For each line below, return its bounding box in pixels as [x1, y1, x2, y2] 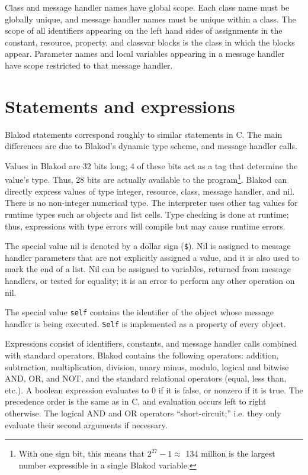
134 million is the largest [185, 447, 275, 460]
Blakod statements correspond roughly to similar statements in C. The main [5, 128, 283, 140]
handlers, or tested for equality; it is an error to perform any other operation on [5, 274, 295, 286]
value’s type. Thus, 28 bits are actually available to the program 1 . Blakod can [5, 172, 287, 186]
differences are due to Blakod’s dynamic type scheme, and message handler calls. [5, 140, 297, 152]
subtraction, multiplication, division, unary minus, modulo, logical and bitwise [5, 360, 289, 373]
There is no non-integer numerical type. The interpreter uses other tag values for [5, 196, 298, 209]
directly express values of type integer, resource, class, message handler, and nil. [5, 185, 295, 197]
